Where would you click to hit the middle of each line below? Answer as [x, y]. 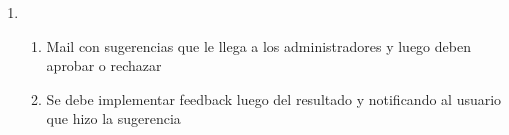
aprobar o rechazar [104, 65]
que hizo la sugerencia [113, 118]
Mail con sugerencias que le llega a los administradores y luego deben [258, 45]
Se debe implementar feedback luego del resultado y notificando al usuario [274, 98]
